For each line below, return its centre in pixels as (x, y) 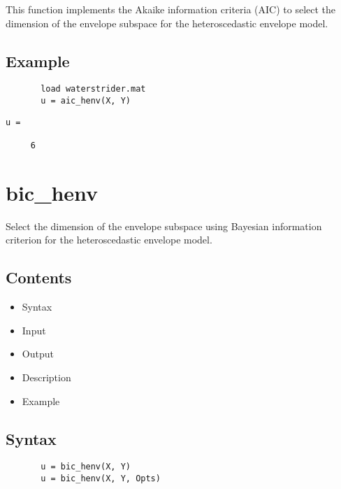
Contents (39, 277)
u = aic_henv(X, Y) (86, 101)
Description (46, 377)
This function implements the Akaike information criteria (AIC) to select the (171, 9)
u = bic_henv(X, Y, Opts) (101, 479)
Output (38, 354)
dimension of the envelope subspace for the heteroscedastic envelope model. (167, 23)
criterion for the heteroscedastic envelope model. (109, 240)
